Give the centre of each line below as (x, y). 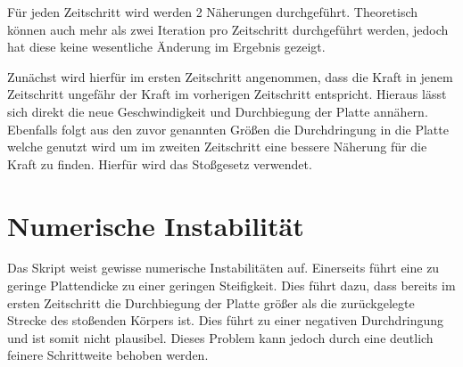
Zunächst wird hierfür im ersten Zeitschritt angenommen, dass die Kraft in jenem (230, 76)
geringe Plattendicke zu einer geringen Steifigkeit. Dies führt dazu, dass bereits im (231, 285)
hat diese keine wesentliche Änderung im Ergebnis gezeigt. (166, 47)
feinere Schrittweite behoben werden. (108, 355)
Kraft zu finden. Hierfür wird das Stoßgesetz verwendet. (160, 163)
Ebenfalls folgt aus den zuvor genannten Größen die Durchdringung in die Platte (228, 129)
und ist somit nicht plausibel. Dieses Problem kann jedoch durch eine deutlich (220, 337)
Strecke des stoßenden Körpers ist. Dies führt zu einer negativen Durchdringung (226, 320)
